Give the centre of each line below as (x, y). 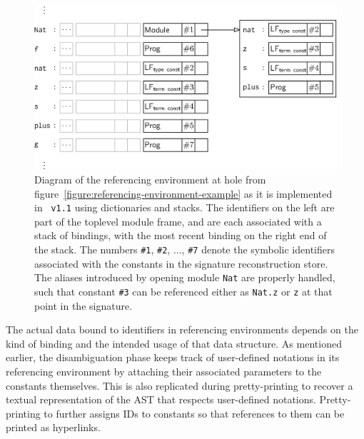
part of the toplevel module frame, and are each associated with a (178, 221)
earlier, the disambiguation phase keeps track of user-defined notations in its (173, 357)
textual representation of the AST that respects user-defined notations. (161, 399)
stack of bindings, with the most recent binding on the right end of (181, 235)
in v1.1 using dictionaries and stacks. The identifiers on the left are (184, 207)
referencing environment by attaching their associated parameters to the (164, 371)
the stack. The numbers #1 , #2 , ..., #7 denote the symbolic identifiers (184, 249)
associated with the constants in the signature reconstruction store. (181, 263)
